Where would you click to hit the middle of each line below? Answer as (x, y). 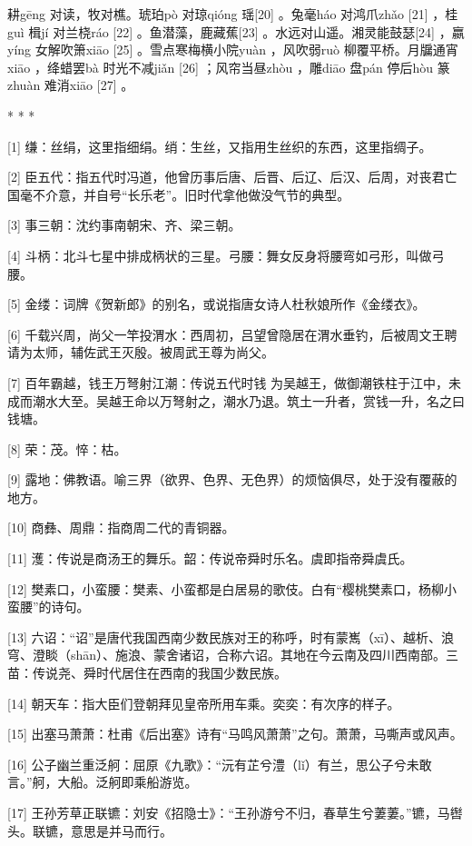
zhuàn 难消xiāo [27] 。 (71, 85)
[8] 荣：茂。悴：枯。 (67, 448)
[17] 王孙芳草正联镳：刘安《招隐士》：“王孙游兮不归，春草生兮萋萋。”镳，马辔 (235, 812)
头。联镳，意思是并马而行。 (90, 830)
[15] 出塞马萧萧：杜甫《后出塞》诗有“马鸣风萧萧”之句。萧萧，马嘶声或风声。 (235, 734)
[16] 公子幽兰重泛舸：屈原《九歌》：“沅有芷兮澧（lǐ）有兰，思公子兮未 (213, 764)
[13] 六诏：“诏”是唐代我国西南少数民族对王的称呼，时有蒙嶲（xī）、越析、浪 (231, 637)
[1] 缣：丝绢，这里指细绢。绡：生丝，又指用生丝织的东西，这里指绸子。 (220, 146)
